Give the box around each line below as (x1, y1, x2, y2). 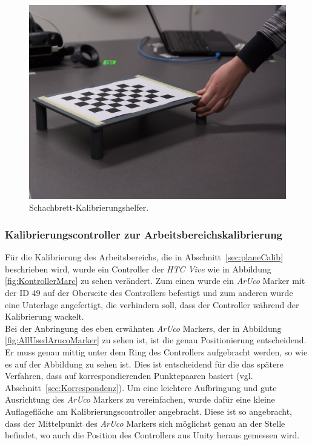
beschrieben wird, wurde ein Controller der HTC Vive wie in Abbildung (5, 262, 271, 275)
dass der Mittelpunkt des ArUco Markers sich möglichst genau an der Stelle (5, 417, 285, 429)
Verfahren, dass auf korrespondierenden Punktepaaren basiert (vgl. (5, 369, 253, 382)
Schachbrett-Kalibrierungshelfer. (29, 201, 149, 214)
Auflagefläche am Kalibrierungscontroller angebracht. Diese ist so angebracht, (5, 405, 293, 418)
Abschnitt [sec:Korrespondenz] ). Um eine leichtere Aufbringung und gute (5, 381, 277, 394)
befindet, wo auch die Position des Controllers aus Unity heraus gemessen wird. (5, 429, 300, 441)
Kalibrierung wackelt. (5, 310, 84, 323)
